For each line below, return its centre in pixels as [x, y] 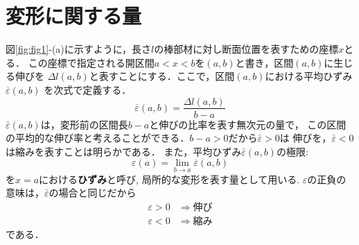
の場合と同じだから [93, 193]
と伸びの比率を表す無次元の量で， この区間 [248, 124]
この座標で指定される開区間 [91, 62]
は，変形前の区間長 [84, 124]
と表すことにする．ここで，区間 [162, 76]
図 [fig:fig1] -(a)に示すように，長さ [79, 49]
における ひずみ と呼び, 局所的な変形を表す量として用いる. [169, 179]
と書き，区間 [264, 62]
